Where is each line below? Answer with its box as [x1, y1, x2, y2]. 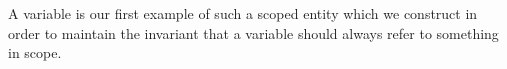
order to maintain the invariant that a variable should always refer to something [8, 22, 499, 43]
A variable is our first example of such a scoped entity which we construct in [8, 3, 478, 23]
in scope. [8, 42, 62, 63]
